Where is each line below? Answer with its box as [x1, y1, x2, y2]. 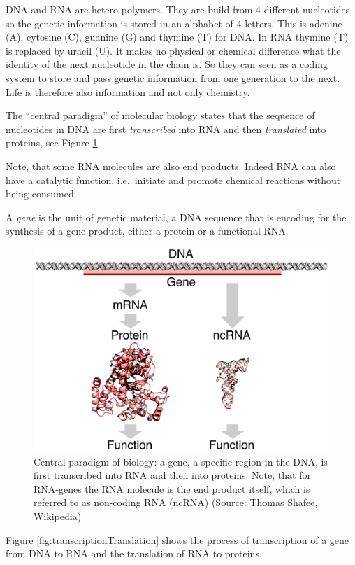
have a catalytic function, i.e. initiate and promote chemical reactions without [6, 172, 341, 187]
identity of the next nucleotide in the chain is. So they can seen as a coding [6, 57, 328, 71]
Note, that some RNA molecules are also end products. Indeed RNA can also [6, 158, 336, 173]
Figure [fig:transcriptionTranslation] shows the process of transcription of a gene [6, 532, 349, 547]
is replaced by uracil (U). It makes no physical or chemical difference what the [6, 43, 341, 57]
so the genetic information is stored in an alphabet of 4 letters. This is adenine [6, 15, 342, 30]
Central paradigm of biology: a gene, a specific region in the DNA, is [34, 454, 328, 468]
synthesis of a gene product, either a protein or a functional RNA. [6, 223, 289, 238]
